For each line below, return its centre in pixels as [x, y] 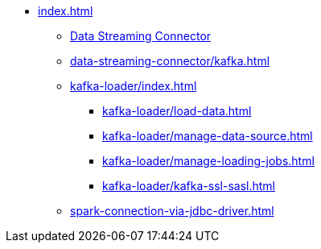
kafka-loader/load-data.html [177, 111]
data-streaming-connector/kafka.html [170, 61]
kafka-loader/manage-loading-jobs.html [208, 161]
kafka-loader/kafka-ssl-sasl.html [189, 186]
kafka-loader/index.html [134, 86]
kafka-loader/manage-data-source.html [208, 136]
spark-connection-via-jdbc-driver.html [172, 211]
